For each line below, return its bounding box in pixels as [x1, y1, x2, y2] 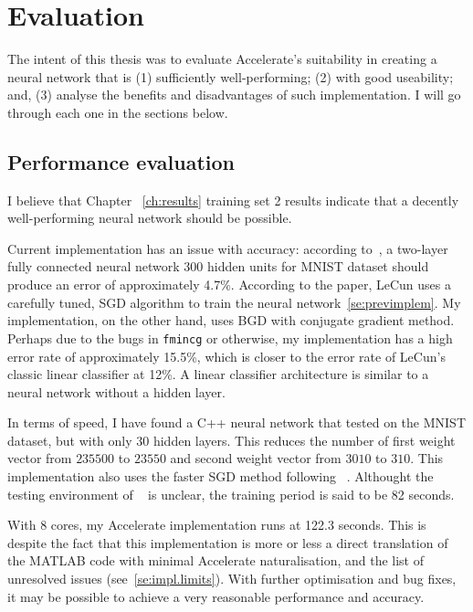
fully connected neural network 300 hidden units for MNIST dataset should [7, 257, 429, 276]
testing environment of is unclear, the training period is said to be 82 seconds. [7, 484, 455, 503]
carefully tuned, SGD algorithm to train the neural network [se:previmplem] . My [7, 292, 461, 311]
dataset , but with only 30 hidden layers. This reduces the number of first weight [7, 430, 456, 449]
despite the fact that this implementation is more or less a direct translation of [7, 533, 448, 552]
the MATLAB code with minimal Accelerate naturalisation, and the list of [7, 551, 425, 570]
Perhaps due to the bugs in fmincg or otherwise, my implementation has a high [7, 328, 453, 347]
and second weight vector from [170, 448, 342, 468]
